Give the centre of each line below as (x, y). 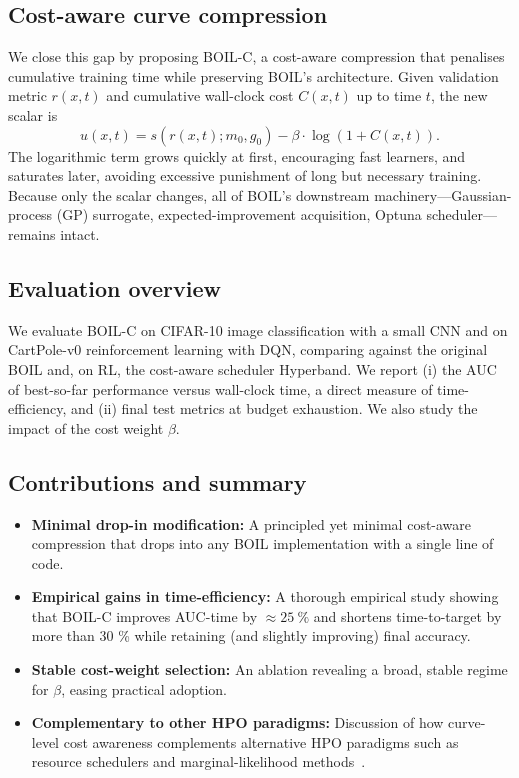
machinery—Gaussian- (443, 194)
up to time (389, 95)
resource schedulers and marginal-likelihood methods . (198, 761)
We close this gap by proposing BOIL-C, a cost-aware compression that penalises (256, 56)
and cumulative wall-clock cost (200, 95)
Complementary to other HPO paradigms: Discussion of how (237, 722)
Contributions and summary (157, 481)
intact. (80, 233)
